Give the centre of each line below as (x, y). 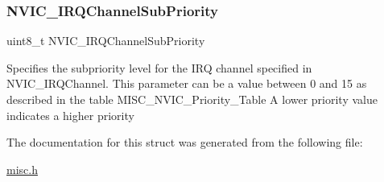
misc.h (22, 169)
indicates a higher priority (70, 115)
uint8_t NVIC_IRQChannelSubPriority (106, 41)
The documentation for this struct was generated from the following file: (185, 142)
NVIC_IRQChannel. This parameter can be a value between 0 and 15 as (187, 83)
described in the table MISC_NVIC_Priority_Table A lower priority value (192, 99)
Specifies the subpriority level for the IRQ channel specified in (159, 67)
